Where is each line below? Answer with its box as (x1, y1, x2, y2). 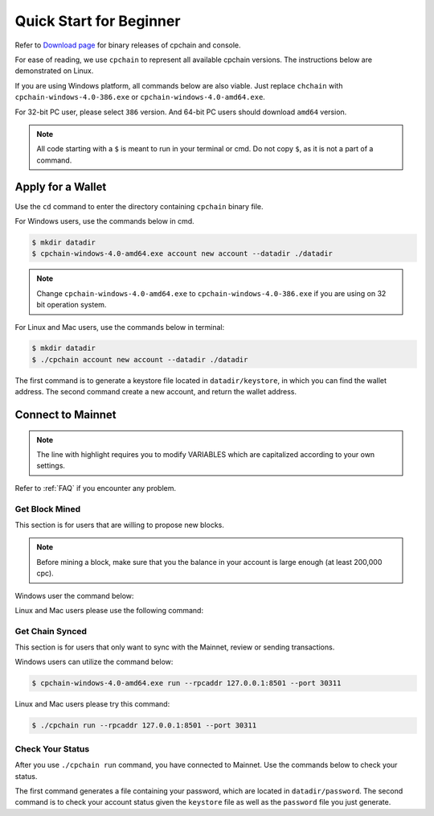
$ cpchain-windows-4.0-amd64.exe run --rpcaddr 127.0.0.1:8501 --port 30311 (31, 678, 342, 688)
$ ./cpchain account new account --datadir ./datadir (31, 355, 248, 364)
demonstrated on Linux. (14, 66, 94, 76)
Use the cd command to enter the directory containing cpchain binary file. (14, 201, 264, 211)
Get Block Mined (14, 503, 81, 514)
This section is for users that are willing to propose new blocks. (14, 520, 225, 530)
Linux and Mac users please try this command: (14, 699, 170, 709)
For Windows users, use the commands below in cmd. (14, 216, 194, 225)
